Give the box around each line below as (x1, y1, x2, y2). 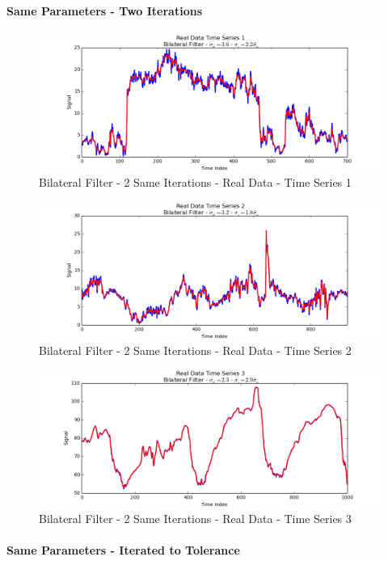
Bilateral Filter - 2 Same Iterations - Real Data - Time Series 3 (39, 509, 352, 526)
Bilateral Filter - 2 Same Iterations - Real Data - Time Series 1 (39, 173, 352, 190)
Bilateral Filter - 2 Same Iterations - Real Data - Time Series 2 (39, 341, 352, 358)
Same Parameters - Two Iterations (6, 2, 203, 19)
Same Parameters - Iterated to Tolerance (6, 541, 240, 558)
